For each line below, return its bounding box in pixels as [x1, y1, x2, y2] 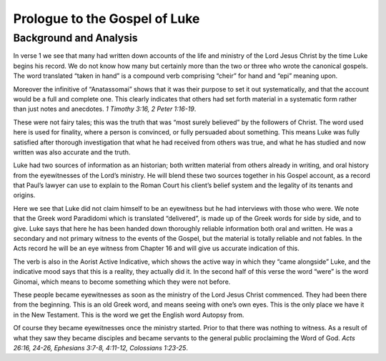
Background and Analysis [13, 31, 139, 44]
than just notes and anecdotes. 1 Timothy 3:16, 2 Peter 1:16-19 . [13, 104, 197, 114]
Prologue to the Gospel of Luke [13, 11, 200, 26]
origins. [13, 191, 36, 199]
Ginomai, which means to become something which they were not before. [13, 277, 231, 286]
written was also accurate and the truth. [13, 147, 131, 157]
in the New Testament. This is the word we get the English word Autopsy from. [13, 310, 244, 319]
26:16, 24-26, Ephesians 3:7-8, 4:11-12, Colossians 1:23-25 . [13, 343, 189, 352]
